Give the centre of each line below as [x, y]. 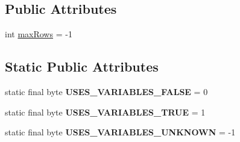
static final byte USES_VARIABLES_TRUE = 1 [105, 112]
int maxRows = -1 [39, 34]
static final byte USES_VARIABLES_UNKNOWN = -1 [120, 132]
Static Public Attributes [82, 66]
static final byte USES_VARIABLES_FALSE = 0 [106, 91]
